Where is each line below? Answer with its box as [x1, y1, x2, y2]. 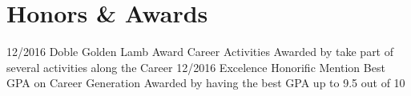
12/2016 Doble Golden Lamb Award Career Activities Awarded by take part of [6, 43, 394, 60]
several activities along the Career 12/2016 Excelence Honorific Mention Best [6, 58, 385, 75]
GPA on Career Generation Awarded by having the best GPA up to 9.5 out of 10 [6, 74, 405, 91]
